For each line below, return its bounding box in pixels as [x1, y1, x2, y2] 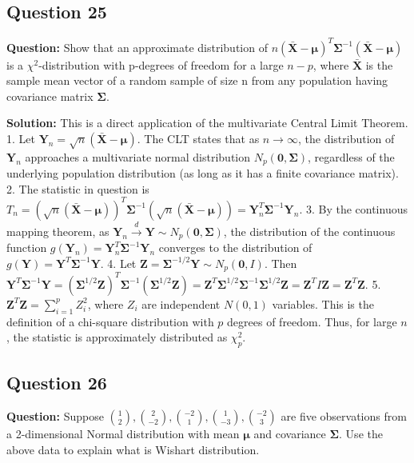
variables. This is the [272, 295, 374, 312]
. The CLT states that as [137, 130, 260, 147]
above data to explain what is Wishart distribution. [6, 441, 260, 457]
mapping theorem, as [6, 222, 109, 239]
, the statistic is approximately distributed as [6, 329, 228, 345]
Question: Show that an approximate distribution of [6, 38, 268, 55]
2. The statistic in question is [6, 180, 149, 197]
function [6, 239, 47, 256]
